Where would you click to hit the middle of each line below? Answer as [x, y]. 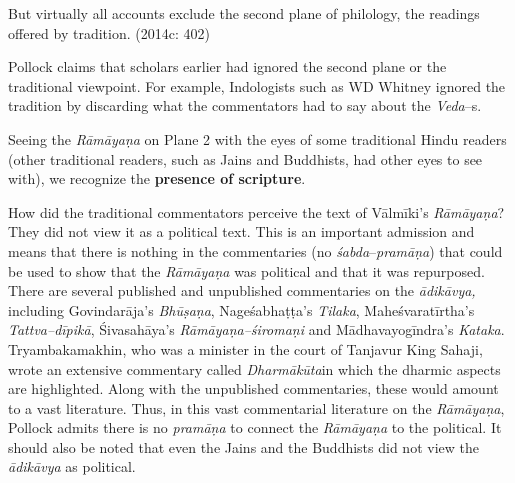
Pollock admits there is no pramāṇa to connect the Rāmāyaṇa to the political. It [255, 427]
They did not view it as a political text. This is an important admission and [241, 231]
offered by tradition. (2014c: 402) [109, 32]
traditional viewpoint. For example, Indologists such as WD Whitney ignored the [257, 85]
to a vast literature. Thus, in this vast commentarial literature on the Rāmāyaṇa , [256, 407]
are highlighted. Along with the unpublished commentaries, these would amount [253, 388]
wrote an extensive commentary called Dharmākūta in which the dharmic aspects [254, 368]
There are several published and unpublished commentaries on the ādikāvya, [242, 290]
